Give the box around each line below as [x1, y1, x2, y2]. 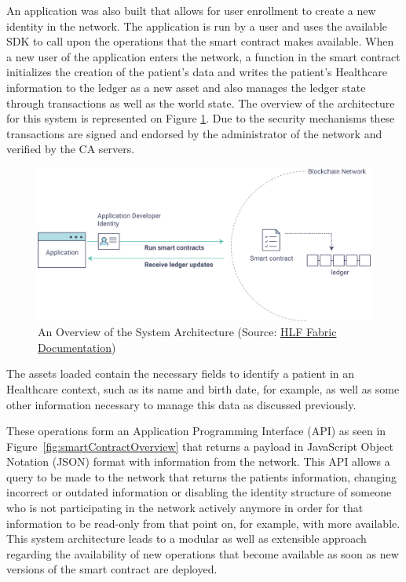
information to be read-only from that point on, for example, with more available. [6, 514, 401, 531]
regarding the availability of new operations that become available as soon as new [6, 545, 399, 562]
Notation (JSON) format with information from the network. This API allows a [6, 453, 390, 470]
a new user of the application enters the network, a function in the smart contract [6, 48, 401, 64]
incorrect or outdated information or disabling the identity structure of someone [6, 484, 392, 500]
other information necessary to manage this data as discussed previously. [6, 396, 357, 412]
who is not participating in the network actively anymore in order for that [6, 500, 364, 516]
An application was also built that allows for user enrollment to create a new [6, 2, 376, 18]
